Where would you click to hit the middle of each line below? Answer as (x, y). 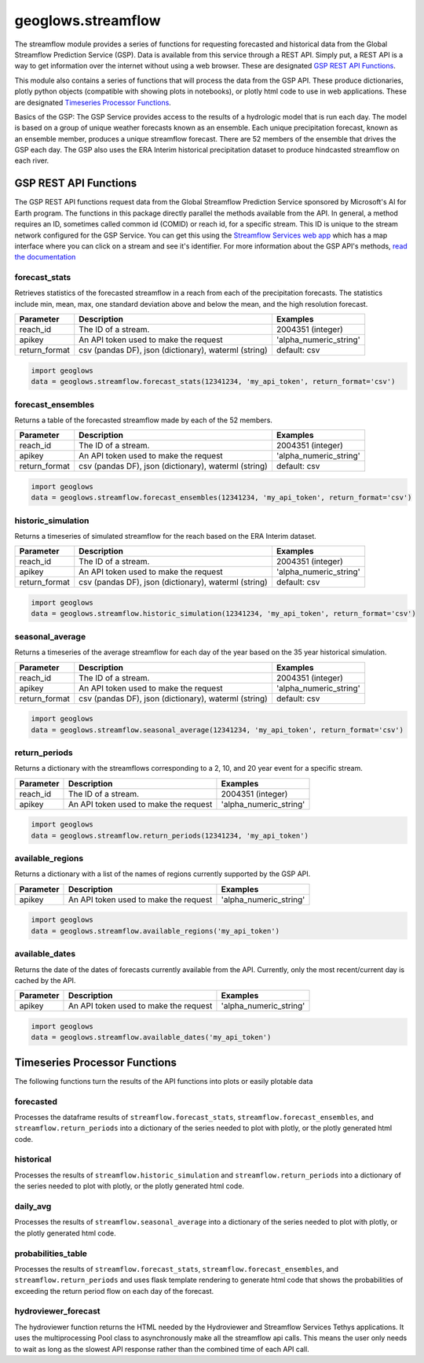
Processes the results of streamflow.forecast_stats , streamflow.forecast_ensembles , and (177, 1269)
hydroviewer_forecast (58, 1311)
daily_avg (33, 1206)
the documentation (45, 257)
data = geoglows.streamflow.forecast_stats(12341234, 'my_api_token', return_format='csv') (213, 382)
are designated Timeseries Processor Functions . (93, 102)
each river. (32, 160)
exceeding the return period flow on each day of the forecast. (114, 1291)
